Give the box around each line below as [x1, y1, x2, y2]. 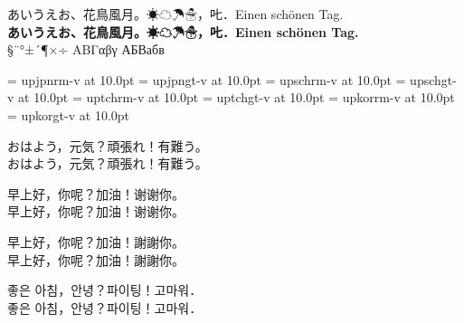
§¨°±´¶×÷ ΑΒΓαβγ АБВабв [7, 40, 165, 59]
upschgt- [410, 70, 457, 89]
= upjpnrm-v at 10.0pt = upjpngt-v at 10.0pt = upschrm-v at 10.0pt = [7, 70, 406, 89]
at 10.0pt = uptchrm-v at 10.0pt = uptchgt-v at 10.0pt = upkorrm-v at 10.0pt [18, 88, 455, 107]
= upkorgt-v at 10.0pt [7, 105, 130, 124]
